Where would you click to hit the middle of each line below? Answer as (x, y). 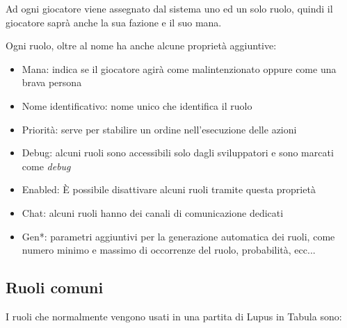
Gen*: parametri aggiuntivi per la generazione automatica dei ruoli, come (178, 236)
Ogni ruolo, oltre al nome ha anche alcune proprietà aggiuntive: (141, 46)
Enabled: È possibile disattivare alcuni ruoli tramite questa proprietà (169, 189)
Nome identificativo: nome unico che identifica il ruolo (137, 105)
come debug (46, 166)
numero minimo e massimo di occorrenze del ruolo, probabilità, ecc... (169, 250)
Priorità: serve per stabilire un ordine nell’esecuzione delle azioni (159, 129)
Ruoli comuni (55, 287)
